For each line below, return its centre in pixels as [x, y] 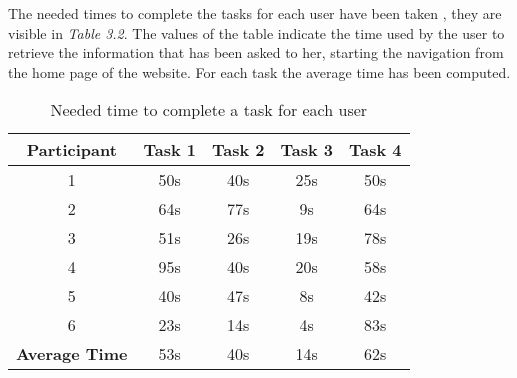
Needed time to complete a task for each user [209, 110]
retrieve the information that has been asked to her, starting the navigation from [256, 52]
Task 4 [375, 150]
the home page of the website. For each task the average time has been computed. [259, 71]
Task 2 [238, 150]
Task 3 [306, 150]
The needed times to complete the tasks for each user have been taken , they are [255, 13]
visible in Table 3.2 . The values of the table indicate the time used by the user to [256, 32]
